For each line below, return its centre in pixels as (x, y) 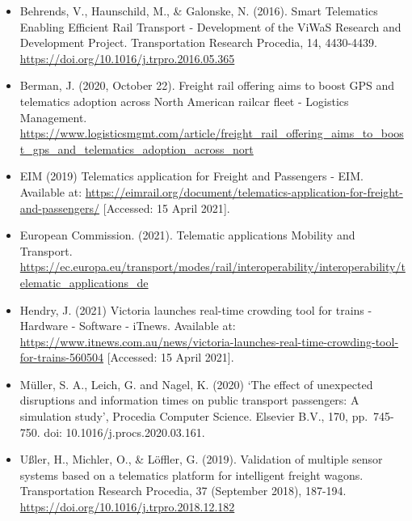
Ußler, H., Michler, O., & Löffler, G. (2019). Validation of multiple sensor (201, 459)
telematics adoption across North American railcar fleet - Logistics (184, 101)
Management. (53, 117)
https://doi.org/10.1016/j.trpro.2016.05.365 (127, 58)
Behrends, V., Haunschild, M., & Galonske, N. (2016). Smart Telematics (199, 11)
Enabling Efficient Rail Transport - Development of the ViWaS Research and (210, 26)
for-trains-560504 (62, 357)
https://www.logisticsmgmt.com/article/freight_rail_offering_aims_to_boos (212, 133)
